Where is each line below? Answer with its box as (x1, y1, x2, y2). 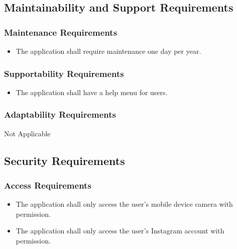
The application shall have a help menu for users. (16, 87, 168, 97)
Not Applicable (4, 128, 51, 138)
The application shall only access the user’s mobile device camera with (16, 199, 233, 209)
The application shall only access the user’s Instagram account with (16, 225, 224, 236)
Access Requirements (4, 179, 91, 191)
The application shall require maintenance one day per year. (16, 46, 201, 56)
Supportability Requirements (4, 67, 124, 79)
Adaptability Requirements (4, 108, 116, 121)
